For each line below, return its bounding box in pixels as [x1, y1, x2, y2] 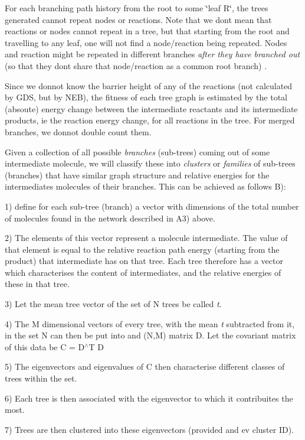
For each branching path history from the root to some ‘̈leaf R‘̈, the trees [5, 2, 268, 14]
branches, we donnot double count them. [5, 125, 152, 138]
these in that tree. [5, 278, 70, 290]
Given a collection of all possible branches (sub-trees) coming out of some [5, 145, 270, 158]
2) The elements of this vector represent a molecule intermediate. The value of [5, 232, 288, 244]
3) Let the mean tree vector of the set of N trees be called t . [5, 298, 222, 310]
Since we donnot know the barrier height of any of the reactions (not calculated [5, 79, 293, 92]
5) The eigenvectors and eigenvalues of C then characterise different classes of [5, 360, 285, 373]
